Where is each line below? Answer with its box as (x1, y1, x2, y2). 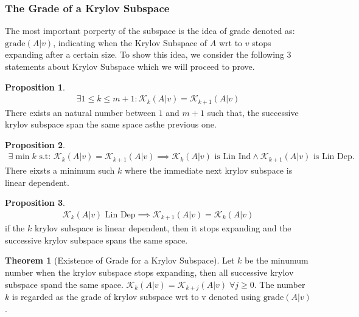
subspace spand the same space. (5, 278, 124, 290)
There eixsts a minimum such (5, 163, 115, 176)
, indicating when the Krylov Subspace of (53, 36, 207, 49)
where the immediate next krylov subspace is (124, 163, 293, 176)
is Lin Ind (214, 152, 251, 162)
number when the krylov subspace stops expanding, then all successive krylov (5, 265, 294, 278)
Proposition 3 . (5, 196, 65, 209)
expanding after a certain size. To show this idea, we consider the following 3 (5, 48, 291, 61)
